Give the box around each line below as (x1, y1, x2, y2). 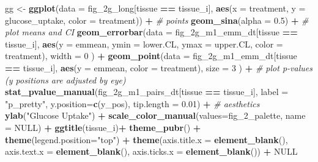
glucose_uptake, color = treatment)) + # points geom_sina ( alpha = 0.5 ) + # (5, 13, 309, 26)
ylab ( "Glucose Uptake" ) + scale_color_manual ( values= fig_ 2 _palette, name (5, 109, 306, 122)
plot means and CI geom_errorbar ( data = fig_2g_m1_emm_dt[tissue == (5, 26, 298, 38)
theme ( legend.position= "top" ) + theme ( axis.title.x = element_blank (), (5, 133, 288, 146)
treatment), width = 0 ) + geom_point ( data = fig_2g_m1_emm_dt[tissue (5, 49, 297, 62)
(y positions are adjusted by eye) (5, 73, 126, 86)
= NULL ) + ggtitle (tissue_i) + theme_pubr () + (5, 121, 201, 133)
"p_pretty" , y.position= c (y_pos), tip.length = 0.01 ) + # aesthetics (5, 97, 260, 110)
